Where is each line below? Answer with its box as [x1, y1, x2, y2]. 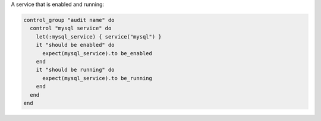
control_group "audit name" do [23, 17, 115, 23]
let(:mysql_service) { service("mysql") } [36, 33, 162, 40]
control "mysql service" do [30, 25, 112, 32]
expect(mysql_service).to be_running [42, 75, 153, 81]
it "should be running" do [36, 66, 115, 74]
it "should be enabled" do [36, 42, 115, 49]
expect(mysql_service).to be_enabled [42, 50, 153, 56]
